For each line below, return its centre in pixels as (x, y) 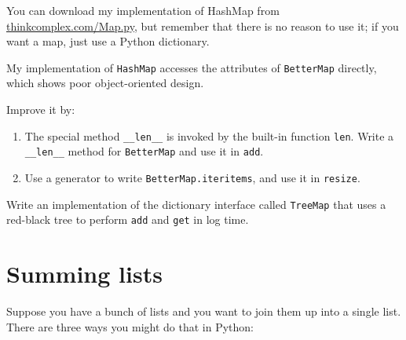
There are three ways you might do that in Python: (130, 326)
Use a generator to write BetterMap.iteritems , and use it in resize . (192, 177)
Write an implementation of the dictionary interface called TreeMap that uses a (196, 204)
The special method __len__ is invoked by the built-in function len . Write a (209, 135)
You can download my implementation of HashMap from (143, 10)
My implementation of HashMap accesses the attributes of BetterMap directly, (192, 67)
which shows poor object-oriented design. (105, 83)
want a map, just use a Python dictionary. (108, 41)
